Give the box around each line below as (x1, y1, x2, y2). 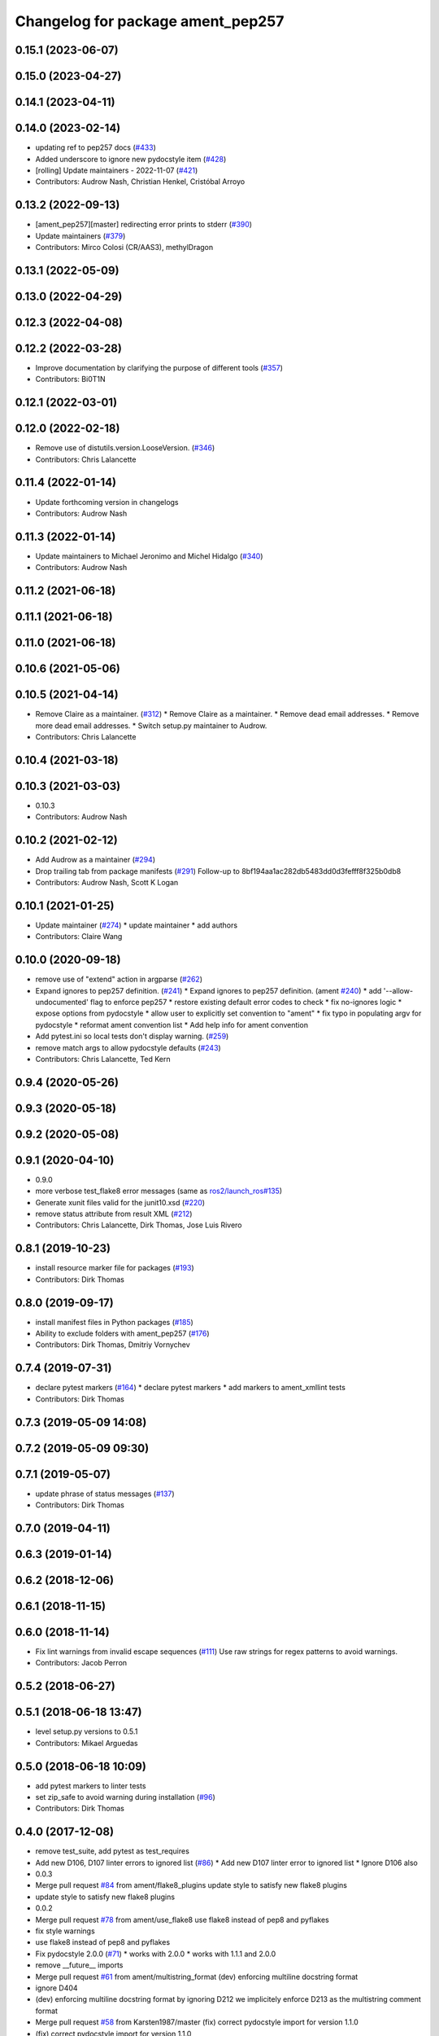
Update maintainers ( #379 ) (35, 230, 126, 240)
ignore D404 (35, 1983, 78, 1993)
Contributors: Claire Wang (35, 932, 123, 941)
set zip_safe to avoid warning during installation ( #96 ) (35, 1792, 215, 1801)
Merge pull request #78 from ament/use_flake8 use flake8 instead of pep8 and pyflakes (35, 1915, 329, 1924)
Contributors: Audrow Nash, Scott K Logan (35, 877, 179, 887)
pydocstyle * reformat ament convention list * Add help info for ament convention (35, 1020, 309, 1029)
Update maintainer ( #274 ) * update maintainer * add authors (35, 920, 238, 930)
